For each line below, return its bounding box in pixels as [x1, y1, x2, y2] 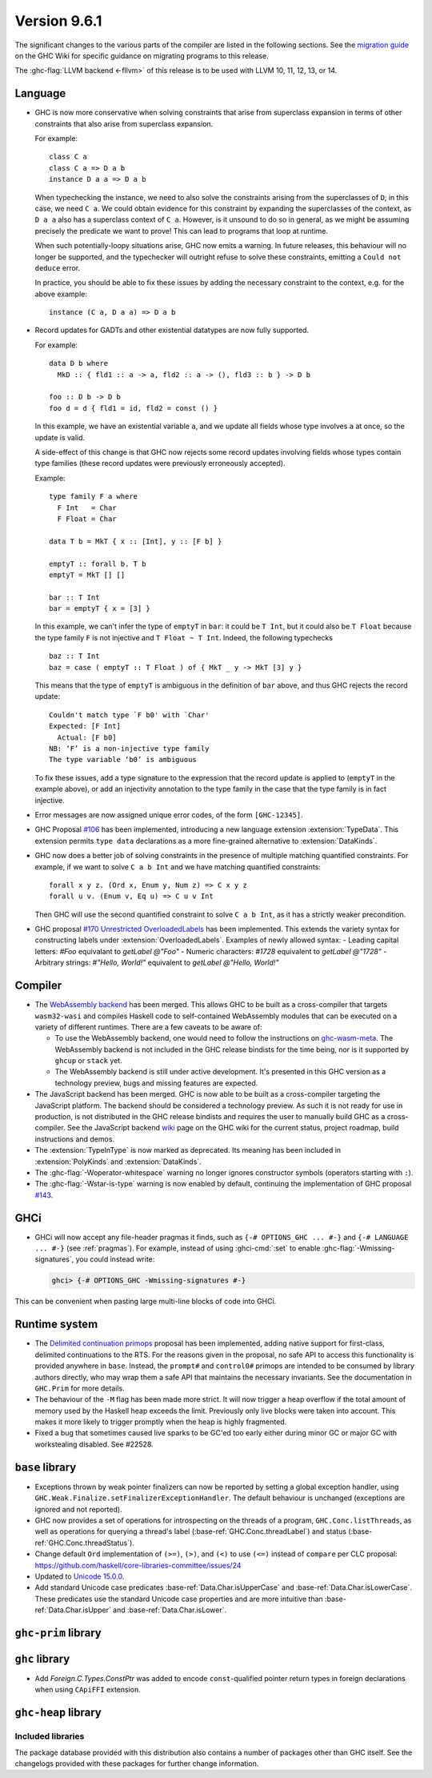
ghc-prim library [14, 1626, 102, 1640]
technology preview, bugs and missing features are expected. [54, 1078, 258, 1088]
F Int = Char [57, 503, 117, 512]
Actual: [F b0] [57, 732, 117, 742]
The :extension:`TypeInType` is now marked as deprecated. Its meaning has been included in [34, 1146, 342, 1155]
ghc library [14, 1652, 70, 1665]
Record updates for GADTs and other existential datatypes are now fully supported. [34, 325, 310, 335]
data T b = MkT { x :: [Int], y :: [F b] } [49, 536, 222, 546]
